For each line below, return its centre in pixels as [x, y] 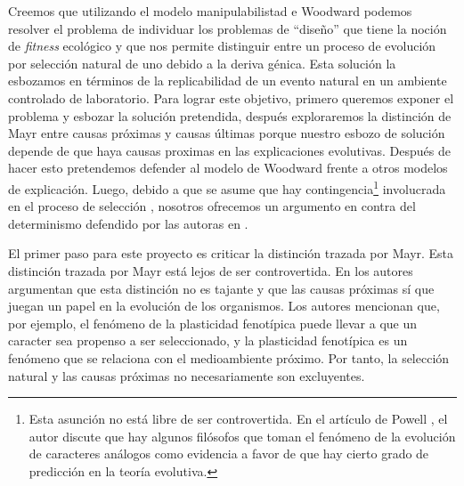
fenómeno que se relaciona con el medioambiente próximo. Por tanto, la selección [229, 357]
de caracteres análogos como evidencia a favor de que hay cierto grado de [229, 454]
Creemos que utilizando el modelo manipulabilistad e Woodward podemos [210, 11]
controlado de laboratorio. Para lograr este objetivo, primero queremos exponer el [231, 97]
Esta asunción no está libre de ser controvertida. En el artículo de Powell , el [238, 419]
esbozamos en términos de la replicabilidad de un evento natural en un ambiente [228, 81]
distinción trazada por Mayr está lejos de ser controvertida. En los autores [211, 270]
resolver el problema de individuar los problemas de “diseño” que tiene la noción [228, 28]
